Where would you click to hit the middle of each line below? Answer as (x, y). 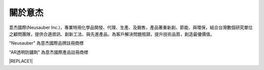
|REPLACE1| (21, 61)
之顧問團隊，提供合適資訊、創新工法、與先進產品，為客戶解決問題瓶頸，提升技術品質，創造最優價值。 (112, 34)
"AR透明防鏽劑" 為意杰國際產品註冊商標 (49, 52)
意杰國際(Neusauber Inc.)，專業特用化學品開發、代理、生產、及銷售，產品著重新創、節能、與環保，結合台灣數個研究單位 (131, 27)
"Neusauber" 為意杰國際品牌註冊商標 (46, 43)
